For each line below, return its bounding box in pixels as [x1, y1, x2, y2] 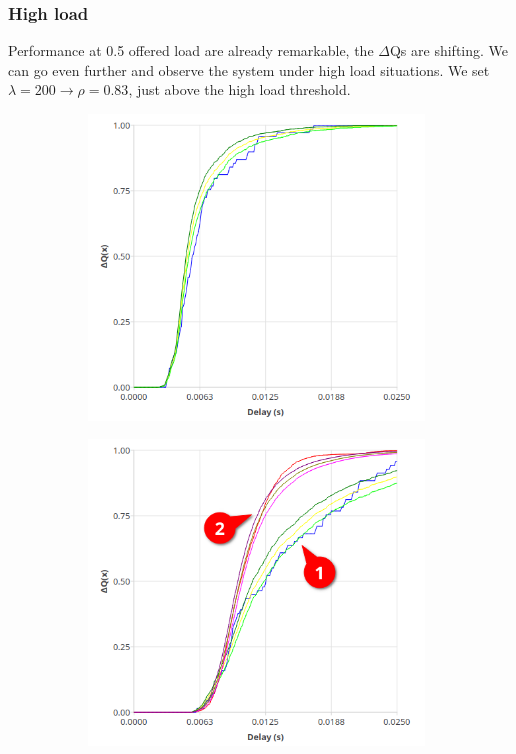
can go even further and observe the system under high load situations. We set [8, 59, 490, 80]
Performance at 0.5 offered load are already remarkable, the [8, 40, 374, 61]
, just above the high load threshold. [128, 79, 351, 100]
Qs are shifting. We [389, 40, 509, 61]
